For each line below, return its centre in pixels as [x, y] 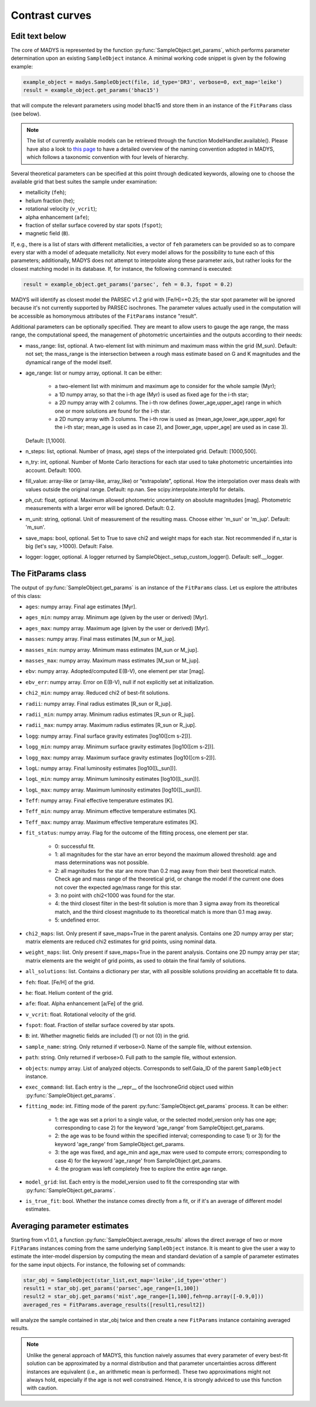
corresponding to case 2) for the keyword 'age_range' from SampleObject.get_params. [159, 1127]
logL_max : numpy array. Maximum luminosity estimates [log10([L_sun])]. [114, 790]
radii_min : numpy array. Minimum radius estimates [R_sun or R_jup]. [110, 714]
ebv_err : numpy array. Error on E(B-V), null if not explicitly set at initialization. [120, 682]
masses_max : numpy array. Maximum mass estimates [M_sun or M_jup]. [113, 660]
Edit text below [39, 36]
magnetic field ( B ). [48, 233]
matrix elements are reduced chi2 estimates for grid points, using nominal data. [121, 942]
